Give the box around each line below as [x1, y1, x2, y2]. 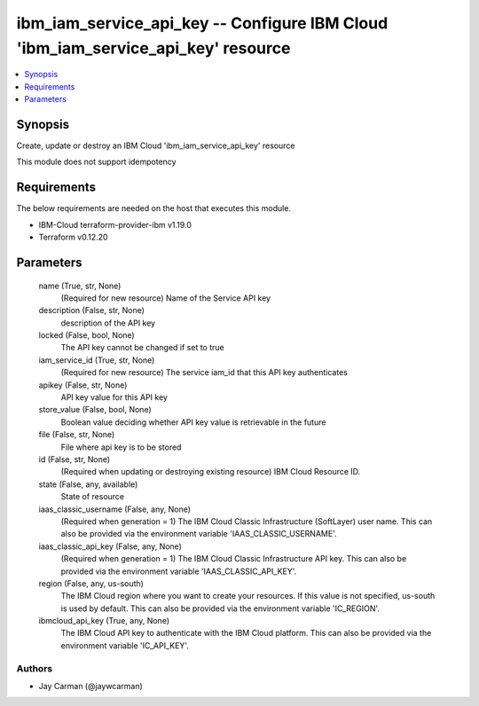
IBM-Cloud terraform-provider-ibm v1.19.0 [38, 219, 192, 230]
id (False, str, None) [38, 453, 111, 465]
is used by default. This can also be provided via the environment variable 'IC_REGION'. [60, 603, 381, 614]
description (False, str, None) [38, 305, 145, 316]
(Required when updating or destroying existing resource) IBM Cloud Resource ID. [60, 467, 361, 477]
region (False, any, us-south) [38, 577, 144, 589]
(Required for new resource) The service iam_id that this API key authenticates [60, 367, 348, 378]
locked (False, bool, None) [38, 330, 135, 341]
